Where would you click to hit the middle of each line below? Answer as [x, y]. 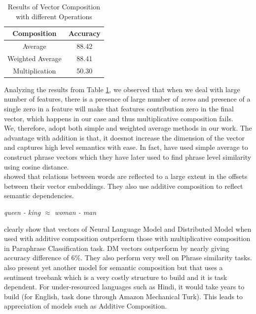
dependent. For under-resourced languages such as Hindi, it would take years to [124, 287]
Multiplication [35, 70]
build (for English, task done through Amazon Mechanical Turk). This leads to [124, 296]
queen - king [22, 212]
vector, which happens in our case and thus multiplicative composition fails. [119, 118]
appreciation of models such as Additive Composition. [86, 306]
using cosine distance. [37, 166]
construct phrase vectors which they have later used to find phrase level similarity [128, 157]
